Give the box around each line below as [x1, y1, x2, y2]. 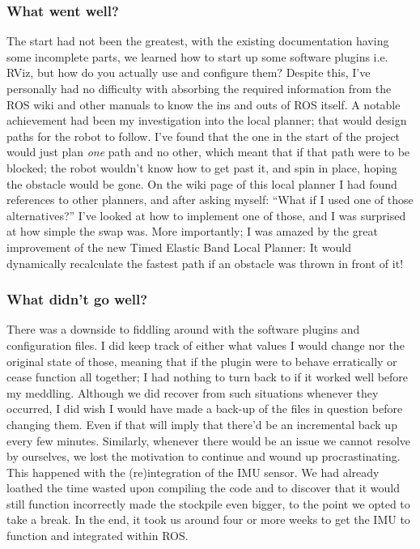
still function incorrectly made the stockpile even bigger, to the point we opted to [6, 495, 410, 512]
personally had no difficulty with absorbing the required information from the [6, 80, 392, 96]
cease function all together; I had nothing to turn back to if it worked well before [6, 368, 409, 385]
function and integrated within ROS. [6, 527, 189, 544]
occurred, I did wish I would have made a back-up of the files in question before [6, 400, 403, 417]
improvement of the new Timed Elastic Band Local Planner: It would [6, 238, 351, 255]
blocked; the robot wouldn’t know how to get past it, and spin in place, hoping [6, 159, 397, 176]
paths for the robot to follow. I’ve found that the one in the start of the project [6, 127, 401, 144]
